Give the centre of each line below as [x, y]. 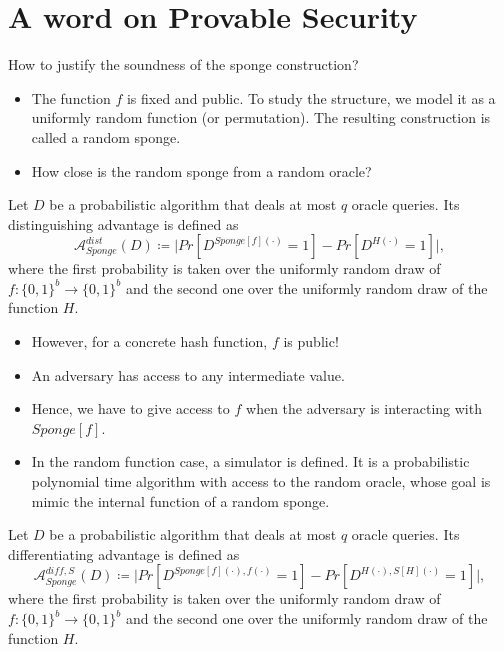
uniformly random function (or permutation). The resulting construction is [261, 117]
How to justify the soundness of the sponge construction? [183, 64]
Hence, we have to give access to [130, 408]
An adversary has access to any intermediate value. [188, 374]
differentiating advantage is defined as [124, 553]
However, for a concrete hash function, [149, 341]
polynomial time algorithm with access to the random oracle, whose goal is [261, 481]
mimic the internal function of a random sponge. [180, 500]
